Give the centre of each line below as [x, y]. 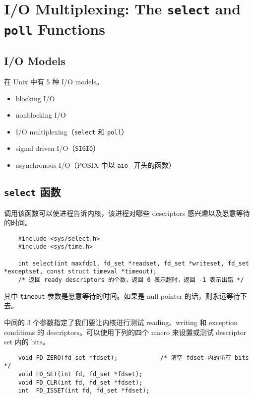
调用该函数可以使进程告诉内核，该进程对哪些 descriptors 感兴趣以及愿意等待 [127, 213]
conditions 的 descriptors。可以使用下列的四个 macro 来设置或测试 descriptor [125, 332]
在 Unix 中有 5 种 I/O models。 [54, 82]
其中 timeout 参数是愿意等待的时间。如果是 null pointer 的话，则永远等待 [122, 296]
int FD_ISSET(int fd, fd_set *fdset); [84, 391]
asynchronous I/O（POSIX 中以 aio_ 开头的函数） [95, 165]
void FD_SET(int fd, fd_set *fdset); [80, 374]
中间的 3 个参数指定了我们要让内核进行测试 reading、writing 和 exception [121, 322]
